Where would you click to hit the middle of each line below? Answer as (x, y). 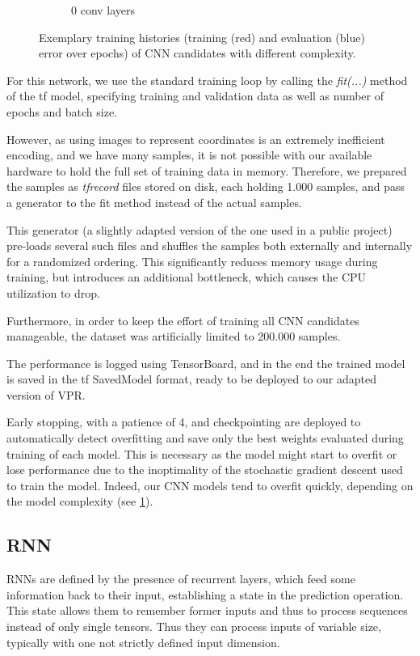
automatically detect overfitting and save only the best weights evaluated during (205, 438)
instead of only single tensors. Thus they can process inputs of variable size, (194, 626)
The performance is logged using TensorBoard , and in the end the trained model (206, 363)
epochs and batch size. (62, 111)
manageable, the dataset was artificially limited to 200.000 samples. (174, 336)
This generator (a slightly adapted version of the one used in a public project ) (199, 229)
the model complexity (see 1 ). (80, 501)
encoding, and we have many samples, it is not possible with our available (189, 155)
